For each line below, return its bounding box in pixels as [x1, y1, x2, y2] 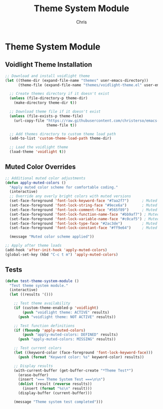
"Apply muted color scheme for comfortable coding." [9, 185, 118, 190]
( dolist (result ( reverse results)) [17, 382, 92, 387]
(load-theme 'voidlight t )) [9, 149, 66, 154]
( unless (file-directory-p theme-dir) [9, 96, 88, 101]
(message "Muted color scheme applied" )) [9, 234, 95, 239]
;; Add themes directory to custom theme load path [9, 131, 116, 136]
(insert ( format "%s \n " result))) [22, 386, 92, 391]
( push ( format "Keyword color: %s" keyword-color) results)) [17, 354, 145, 359]
